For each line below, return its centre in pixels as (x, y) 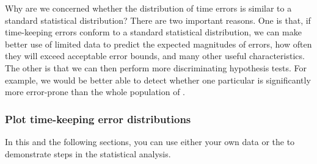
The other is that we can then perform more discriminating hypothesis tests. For (156, 67)
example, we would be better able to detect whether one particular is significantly (158, 80)
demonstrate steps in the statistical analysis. (88, 153)
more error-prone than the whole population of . (95, 92)
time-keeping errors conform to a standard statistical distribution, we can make (153, 32)
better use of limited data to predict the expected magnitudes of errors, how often (158, 44)
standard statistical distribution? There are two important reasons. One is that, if (158, 20)
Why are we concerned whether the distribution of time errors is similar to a (148, 8)
